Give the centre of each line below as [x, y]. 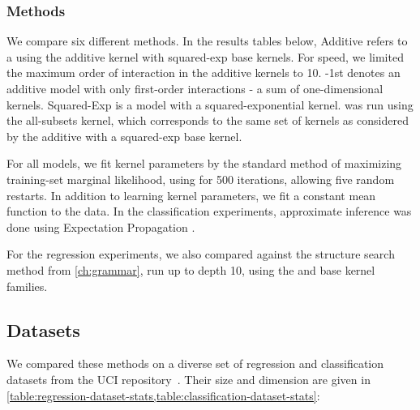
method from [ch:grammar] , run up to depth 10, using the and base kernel [191, 269]
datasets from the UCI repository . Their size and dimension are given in [189, 379]
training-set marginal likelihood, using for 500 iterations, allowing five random [201, 179]
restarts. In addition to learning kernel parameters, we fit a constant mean [191, 195]
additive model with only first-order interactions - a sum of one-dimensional [195, 88]
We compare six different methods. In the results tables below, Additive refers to [207, 41]
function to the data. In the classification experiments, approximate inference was [209, 211]
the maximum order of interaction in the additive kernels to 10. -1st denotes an [204, 73]
